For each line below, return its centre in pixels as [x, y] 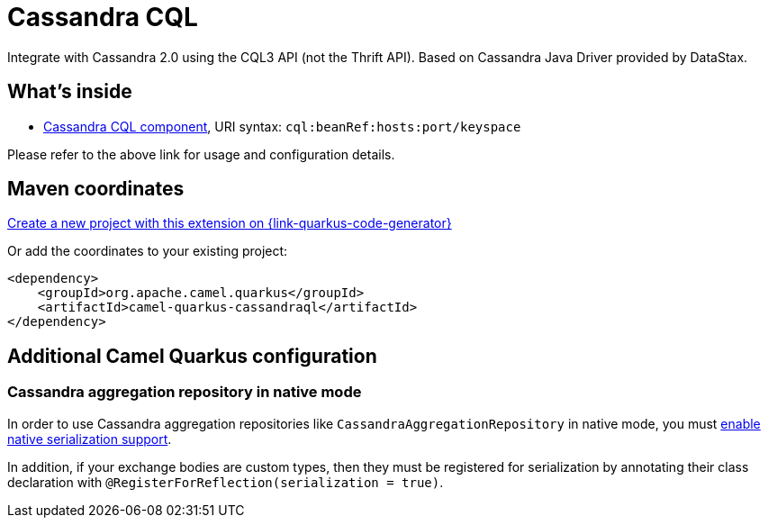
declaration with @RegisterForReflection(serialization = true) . [226, 482]
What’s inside [70, 92]
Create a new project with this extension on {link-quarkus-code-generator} [230, 223]
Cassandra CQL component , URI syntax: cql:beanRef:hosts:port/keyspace [282, 126]
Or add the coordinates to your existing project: [148, 251]
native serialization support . [90, 439]
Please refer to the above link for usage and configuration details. [201, 154]
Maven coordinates [96, 189]
